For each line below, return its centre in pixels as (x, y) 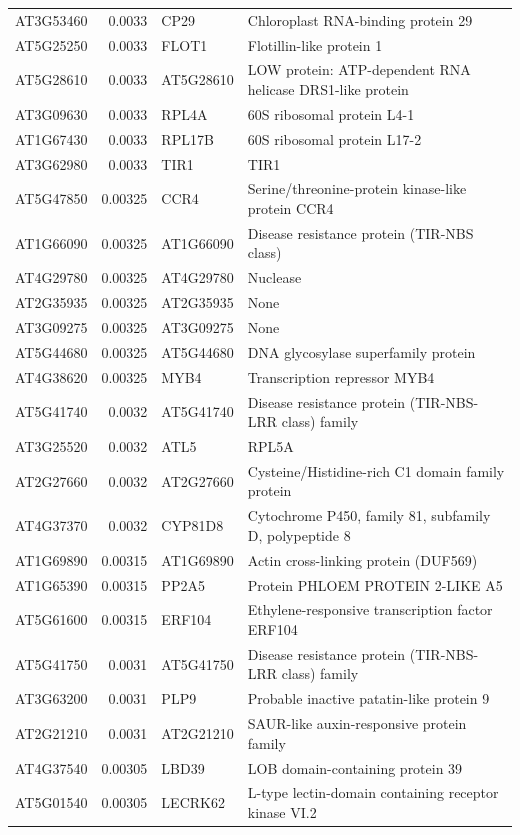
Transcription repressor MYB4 (341, 376)
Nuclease (274, 277)
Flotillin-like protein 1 (315, 44)
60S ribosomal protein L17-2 (334, 138)
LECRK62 (193, 802)
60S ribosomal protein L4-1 (331, 113)
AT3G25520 (51, 445)
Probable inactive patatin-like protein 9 (368, 698)
